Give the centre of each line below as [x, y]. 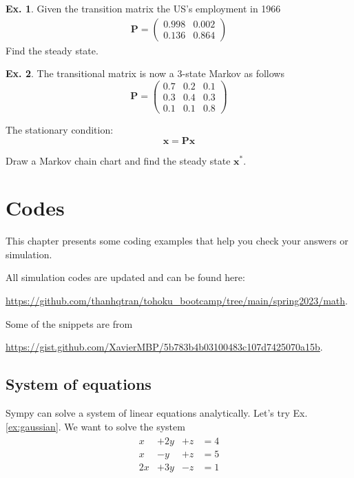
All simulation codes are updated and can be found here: [125, 277]
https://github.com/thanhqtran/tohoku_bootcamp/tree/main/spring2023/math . [177, 301]
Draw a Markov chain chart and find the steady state [118, 160]
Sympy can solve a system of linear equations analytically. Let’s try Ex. [157, 413]
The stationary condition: [60, 129]
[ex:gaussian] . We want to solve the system [95, 426]
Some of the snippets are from [69, 323]
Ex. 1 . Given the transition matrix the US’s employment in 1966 [143, 8]
